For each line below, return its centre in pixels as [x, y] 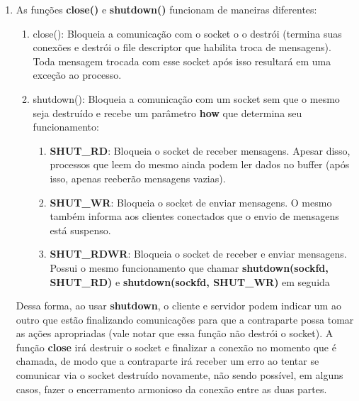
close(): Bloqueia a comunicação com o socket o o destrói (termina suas [187, 33]
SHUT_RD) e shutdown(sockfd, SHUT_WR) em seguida [190, 281]
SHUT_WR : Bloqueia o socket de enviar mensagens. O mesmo [191, 202]
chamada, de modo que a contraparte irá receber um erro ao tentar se [167, 361]
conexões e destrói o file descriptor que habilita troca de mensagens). [182, 47]
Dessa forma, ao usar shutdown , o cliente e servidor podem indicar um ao [178, 306]
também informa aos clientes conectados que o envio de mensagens [194, 216]
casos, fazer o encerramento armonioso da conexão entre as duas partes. [171, 389]
